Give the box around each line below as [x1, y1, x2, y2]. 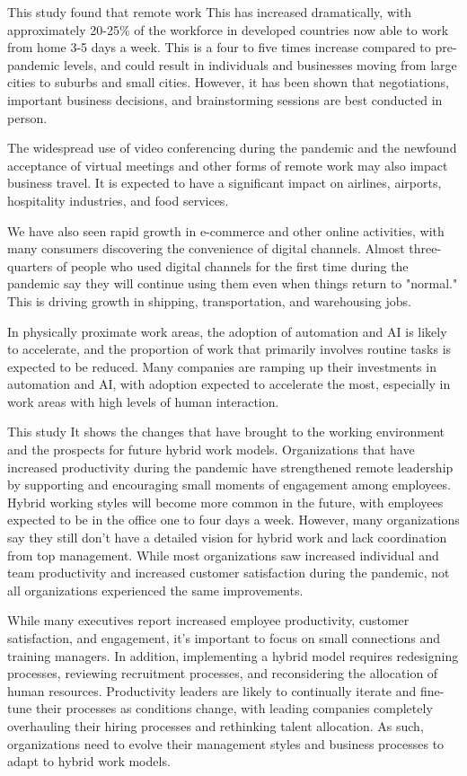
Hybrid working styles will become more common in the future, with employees [7, 492, 444, 511]
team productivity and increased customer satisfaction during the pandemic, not [7, 563, 450, 582]
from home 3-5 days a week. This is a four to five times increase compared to [7, 38, 431, 57]
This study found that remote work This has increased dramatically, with [7, 3, 412, 21]
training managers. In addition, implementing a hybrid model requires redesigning [7, 646, 459, 665]
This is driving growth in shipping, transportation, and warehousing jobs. [7, 291, 411, 310]
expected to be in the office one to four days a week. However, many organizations [7, 510, 460, 529]
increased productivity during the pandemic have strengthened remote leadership [7, 457, 454, 476]
